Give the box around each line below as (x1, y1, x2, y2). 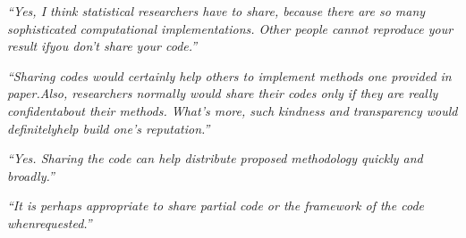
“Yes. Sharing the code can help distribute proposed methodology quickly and (7, 149, 423, 168)
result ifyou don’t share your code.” (7, 37, 198, 55)
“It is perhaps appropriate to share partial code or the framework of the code (7, 196, 424, 215)
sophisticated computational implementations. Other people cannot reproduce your (7, 19, 453, 37)
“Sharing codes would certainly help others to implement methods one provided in (7, 66, 452, 85)
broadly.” (7, 166, 55, 185)
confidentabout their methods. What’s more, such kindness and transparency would (7, 101, 458, 119)
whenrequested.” (7, 213, 92, 232)
